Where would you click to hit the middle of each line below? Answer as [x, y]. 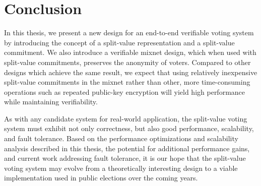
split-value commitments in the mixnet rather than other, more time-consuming [127, 82]
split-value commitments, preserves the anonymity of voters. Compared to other [127, 62]
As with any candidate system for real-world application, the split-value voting [126, 118]
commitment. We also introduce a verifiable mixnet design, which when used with [130, 52]
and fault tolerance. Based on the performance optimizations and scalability [121, 138]
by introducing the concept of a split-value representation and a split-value [119, 42]
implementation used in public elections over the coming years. [101, 178]
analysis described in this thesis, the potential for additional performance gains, [127, 148]
